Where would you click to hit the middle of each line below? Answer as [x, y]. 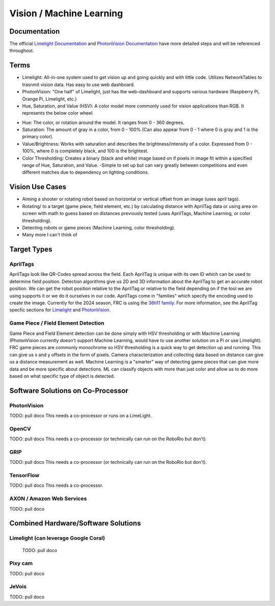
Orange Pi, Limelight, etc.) [49, 99]
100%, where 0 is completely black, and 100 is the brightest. [85, 151]
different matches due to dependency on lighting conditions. [86, 172]
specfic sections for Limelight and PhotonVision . [60, 310]
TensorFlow [24, 476]
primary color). [38, 137]
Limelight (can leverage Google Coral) [57, 538]
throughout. [22, 50]
